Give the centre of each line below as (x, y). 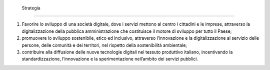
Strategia (31, 8)
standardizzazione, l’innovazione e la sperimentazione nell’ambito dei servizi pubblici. (110, 59)
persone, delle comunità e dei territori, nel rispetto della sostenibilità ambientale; (104, 45)
